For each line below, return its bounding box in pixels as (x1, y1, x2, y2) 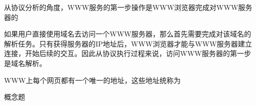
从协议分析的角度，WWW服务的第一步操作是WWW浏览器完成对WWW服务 (4, 2, 252, 12)
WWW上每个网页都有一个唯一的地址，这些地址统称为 (4, 74, 181, 85)
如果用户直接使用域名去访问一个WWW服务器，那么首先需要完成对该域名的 (4, 28, 251, 39)
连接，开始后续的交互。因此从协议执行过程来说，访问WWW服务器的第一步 (4, 48, 251, 58)
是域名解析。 (4, 57, 46, 68)
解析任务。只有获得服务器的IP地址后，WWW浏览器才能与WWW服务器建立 (4, 38, 252, 48)
